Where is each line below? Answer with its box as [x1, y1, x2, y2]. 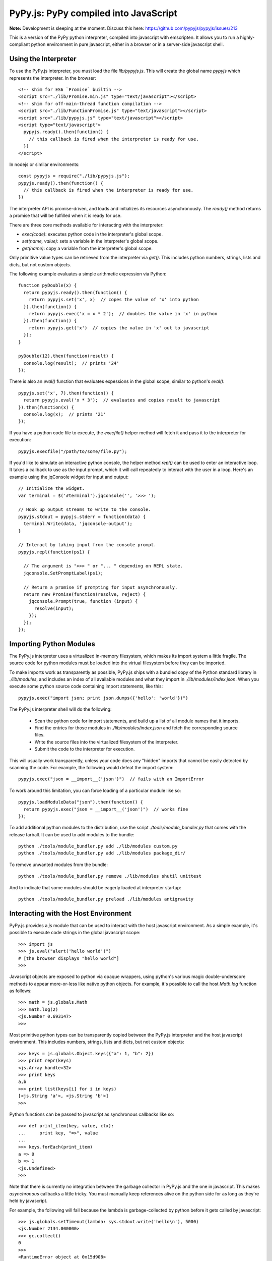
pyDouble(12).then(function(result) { [18, 353, 114, 359]
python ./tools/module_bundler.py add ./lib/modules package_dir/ [18, 850, 186, 856]
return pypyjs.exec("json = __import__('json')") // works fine [23, 806, 188, 812]
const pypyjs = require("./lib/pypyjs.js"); [18, 173, 130, 179]
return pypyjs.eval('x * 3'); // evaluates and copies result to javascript [23, 397, 220, 403]
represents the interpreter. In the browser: [9, 75, 97, 81]
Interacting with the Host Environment [9, 909, 132, 918]
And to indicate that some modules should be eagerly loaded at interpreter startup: [9, 884, 181, 890]
